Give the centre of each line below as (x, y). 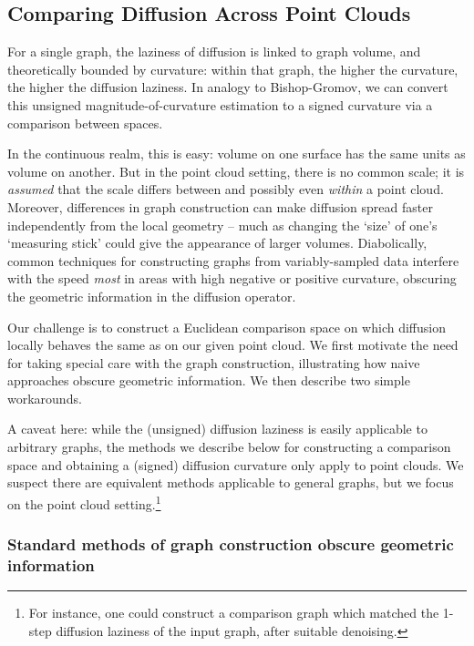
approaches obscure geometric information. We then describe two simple (209, 380)
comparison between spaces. (85, 123)
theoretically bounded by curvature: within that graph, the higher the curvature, (233, 69)
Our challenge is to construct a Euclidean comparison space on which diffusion (227, 327)
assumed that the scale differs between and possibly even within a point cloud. (226, 189)
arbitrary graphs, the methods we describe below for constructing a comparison (229, 447)
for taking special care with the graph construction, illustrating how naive (214, 362)
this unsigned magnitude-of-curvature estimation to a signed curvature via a (220, 104)
